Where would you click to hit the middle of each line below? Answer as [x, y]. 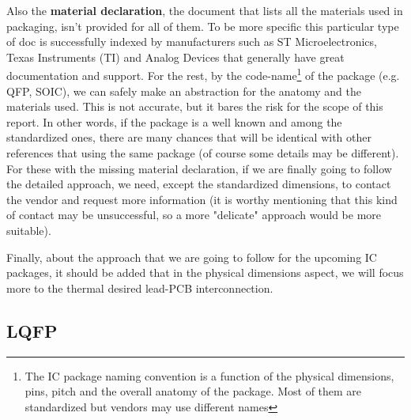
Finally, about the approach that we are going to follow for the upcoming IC [192, 257]
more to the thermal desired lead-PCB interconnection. [140, 288]
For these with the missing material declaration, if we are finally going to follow [199, 168]
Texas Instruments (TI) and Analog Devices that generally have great [175, 57]
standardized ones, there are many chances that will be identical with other [189, 137]
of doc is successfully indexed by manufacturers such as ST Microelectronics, [192, 42]
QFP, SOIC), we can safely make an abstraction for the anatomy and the [184, 91]
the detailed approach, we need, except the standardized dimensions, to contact [199, 184]
